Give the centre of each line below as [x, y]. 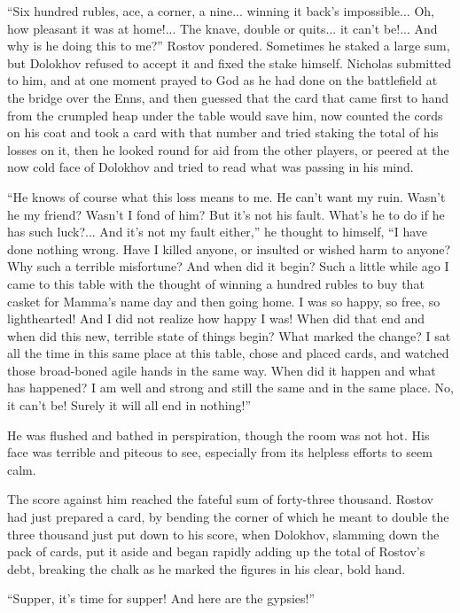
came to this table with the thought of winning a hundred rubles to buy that [216, 283]
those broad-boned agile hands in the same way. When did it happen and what [222, 370]
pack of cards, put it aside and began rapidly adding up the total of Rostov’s [216, 551]
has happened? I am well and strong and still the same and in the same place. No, [230, 388]
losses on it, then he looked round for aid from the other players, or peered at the [228, 149]
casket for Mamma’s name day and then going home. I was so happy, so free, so [224, 301]
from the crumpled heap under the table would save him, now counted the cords [225, 115]
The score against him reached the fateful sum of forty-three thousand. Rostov [220, 499]
